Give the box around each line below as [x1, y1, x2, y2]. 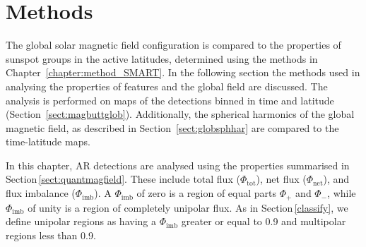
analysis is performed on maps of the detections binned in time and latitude [6, 92, 334, 107]
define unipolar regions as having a [6, 214, 156, 229]
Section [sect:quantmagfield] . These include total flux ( [6, 171, 240, 186]
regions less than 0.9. [6, 227, 96, 242]
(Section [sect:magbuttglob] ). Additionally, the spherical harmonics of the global [6, 107, 355, 121]
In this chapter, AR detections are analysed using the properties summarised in [6, 157, 350, 172]
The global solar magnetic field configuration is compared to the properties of [6, 37, 341, 52]
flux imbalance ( [6, 186, 76, 200]
